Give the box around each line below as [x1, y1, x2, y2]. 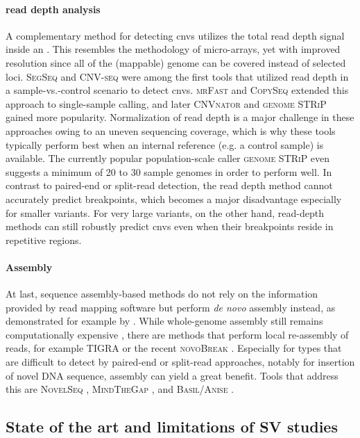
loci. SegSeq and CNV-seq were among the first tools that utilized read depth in [6, 69, 349, 83]
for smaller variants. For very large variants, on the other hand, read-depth [6, 205, 324, 220]
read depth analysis [6, 1, 101, 16]
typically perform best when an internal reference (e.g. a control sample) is [6, 137, 324, 152]
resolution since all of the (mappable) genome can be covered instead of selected [6, 55, 346, 70]
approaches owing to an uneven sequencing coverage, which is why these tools [6, 123, 336, 138]
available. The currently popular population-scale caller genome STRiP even [6, 151, 330, 165]
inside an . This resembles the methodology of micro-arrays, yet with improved [6, 42, 341, 56]
